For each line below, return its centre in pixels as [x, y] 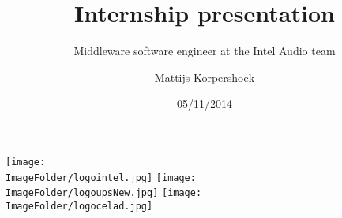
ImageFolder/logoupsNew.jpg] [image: [104, 193]
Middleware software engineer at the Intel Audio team [205, 51]
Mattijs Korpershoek [205, 77]
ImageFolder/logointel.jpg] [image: [101, 177]
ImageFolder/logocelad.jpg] [79, 206]
